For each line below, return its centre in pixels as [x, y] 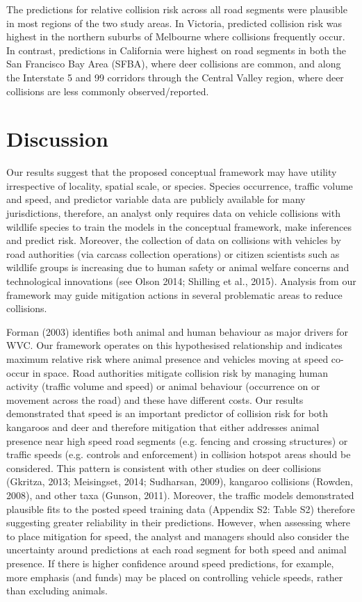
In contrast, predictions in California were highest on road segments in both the [176, 50]
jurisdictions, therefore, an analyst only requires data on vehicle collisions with [173, 213]
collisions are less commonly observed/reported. [108, 91]
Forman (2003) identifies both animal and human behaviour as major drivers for [177, 331]
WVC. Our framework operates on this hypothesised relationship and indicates [174, 345]
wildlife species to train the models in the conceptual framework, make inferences [179, 226]
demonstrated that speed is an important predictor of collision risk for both [167, 413]
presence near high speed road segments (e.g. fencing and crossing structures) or [177, 440]
